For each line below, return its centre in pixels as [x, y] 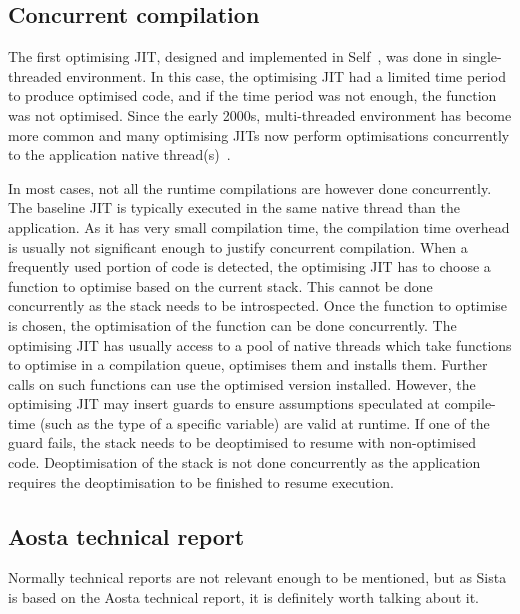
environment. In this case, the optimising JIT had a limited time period [286, 75]
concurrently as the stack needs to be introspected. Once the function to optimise [258, 305]
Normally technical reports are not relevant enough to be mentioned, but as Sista [257, 577]
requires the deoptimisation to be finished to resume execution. [201, 481]
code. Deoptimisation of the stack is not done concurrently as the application [244, 462]
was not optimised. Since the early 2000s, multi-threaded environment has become [260, 114]
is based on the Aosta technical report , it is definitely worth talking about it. [244, 597]
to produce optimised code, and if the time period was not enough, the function [252, 95]
